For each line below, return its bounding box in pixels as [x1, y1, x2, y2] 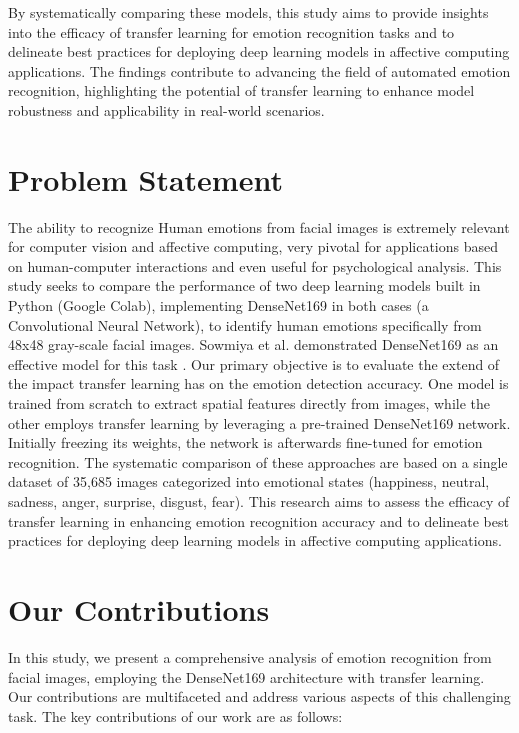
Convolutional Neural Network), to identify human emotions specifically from [8, 314, 482, 335]
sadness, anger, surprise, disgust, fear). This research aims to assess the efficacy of [8, 491, 510, 511]
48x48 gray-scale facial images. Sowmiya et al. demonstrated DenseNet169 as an [8, 334, 499, 355]
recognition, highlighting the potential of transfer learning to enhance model [8, 80, 475, 101]
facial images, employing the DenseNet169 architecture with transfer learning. [8, 666, 485, 687]
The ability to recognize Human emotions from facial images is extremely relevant [8, 216, 510, 237]
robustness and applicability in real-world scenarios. [8, 99, 325, 120]
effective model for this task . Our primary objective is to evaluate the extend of [8, 353, 500, 374]
